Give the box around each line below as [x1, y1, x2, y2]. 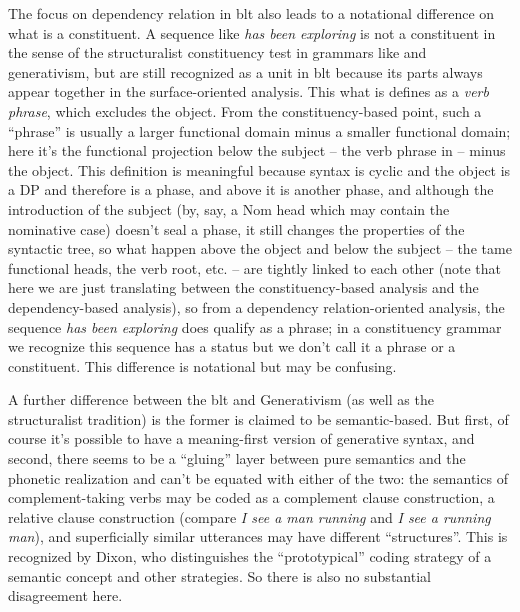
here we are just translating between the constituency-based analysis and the [8, 277, 479, 298]
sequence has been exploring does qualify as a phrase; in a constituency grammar [8, 316, 502, 337]
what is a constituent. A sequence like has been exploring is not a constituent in [8, 22, 496, 43]
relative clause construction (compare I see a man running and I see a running [8, 506, 491, 527]
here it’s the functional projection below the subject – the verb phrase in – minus [8, 140, 506, 161]
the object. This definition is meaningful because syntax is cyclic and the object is [8, 159, 511, 180]
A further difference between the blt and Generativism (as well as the [8, 389, 434, 410]
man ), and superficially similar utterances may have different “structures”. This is [8, 526, 508, 547]
